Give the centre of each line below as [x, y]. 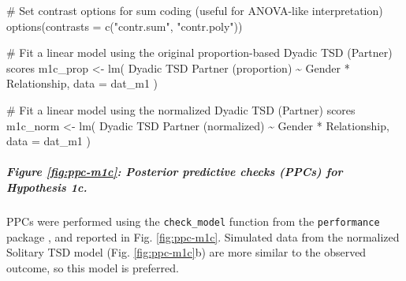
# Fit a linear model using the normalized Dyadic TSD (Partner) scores [181, 109]
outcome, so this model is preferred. [93, 267]
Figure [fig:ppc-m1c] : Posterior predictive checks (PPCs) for [175, 172]
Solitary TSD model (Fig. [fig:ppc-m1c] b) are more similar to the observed [186, 252]
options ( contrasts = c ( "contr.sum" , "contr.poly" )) [125, 26]
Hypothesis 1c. [47, 187]
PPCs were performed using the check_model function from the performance [193, 221]
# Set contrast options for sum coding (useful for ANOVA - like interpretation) [195, 10]
